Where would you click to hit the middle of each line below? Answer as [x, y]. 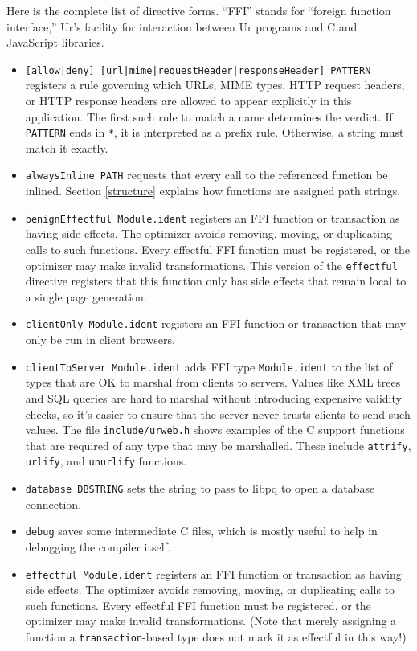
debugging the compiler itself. [98, 546]
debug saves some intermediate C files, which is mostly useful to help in [201, 531]
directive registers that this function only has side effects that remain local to [216, 281]
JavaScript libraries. [55, 42]
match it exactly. [67, 147]
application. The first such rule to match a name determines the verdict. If [209, 116]
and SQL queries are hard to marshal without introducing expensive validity [213, 397]
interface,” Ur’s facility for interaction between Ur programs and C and [182, 26]
